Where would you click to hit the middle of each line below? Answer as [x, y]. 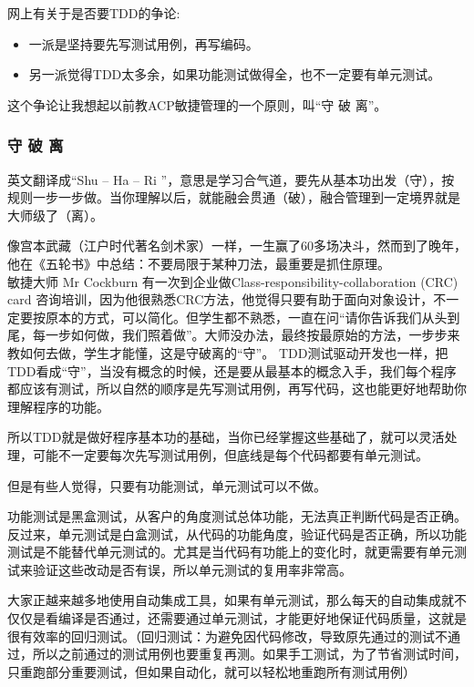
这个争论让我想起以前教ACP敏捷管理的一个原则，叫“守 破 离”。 [197, 104]
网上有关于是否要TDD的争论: [94, 13]
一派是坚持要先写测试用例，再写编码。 [144, 43]
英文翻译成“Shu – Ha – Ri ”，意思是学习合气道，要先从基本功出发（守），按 [231, 179]
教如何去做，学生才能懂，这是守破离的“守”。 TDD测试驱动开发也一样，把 [228, 352]
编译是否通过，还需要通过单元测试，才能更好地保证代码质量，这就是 [262, 618]
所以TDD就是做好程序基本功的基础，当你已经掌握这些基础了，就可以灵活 [226, 437]
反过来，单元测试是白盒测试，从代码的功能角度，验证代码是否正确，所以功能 [237, 533]
